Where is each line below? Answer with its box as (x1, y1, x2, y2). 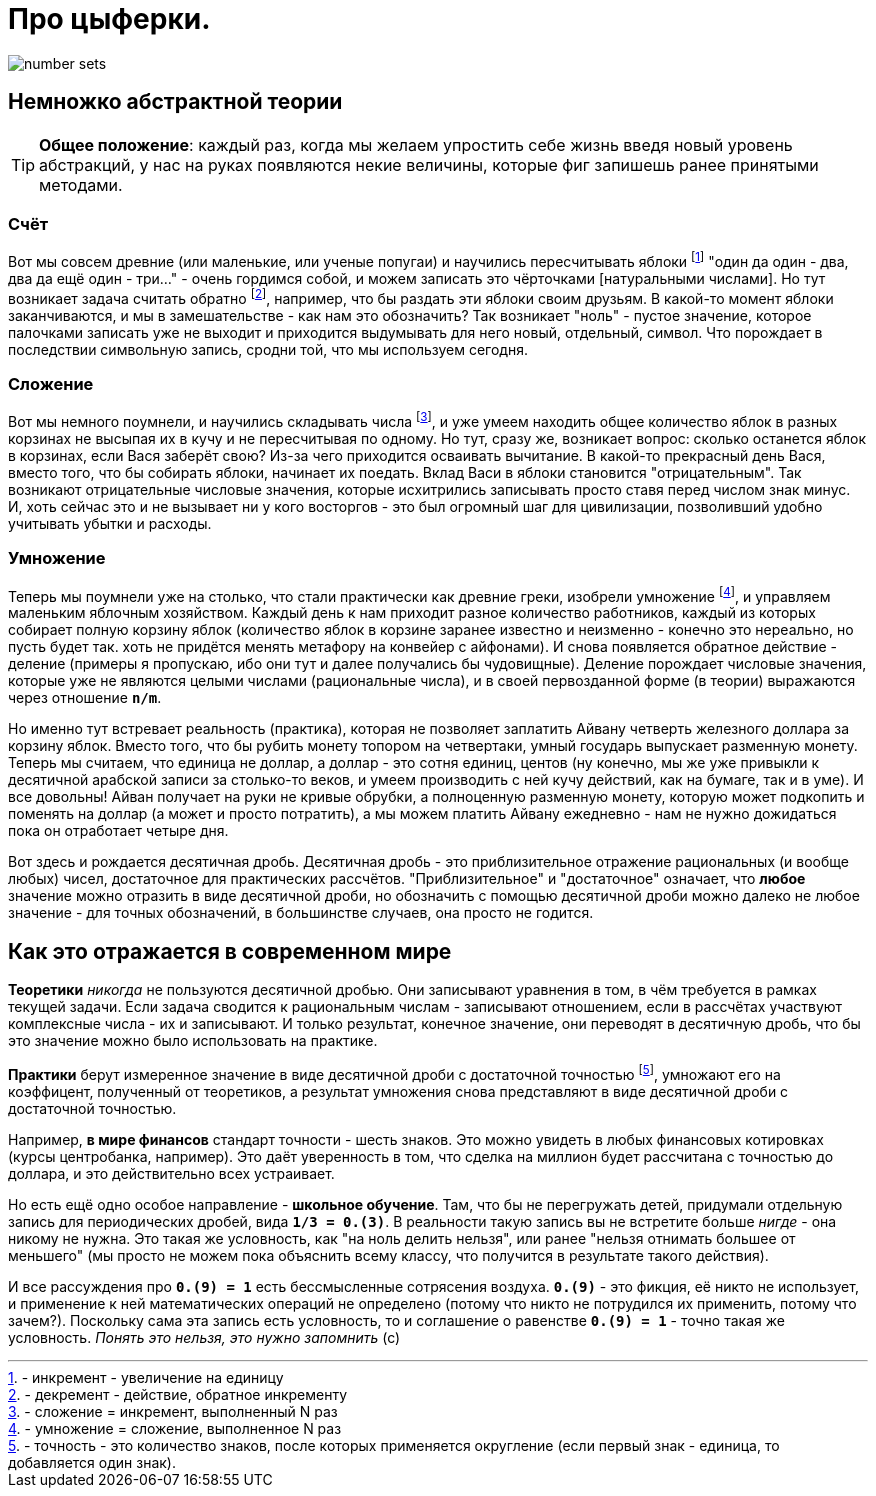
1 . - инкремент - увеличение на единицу (8, 1368, 284, 1386)
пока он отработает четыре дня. (8, 822, 229, 840)
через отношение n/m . (8, 689, 162, 707)
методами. (39, 174, 123, 195)
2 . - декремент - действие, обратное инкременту (8, 1385, 348, 1403)
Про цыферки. (8, 2, 211, 36)
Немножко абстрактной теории (8, 89, 343, 115)
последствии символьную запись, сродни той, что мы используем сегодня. (8, 340, 528, 358)
